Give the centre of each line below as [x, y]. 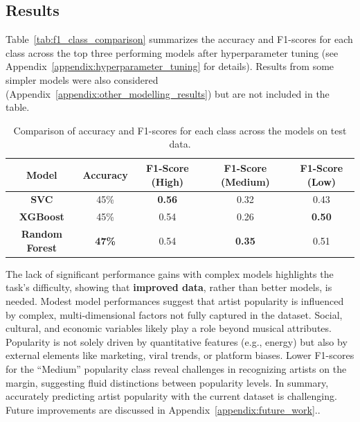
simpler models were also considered [82, 79]
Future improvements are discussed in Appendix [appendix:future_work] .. [163, 409]
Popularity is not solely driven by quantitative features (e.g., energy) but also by [177, 341]
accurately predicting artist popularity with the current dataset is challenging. [171, 396]
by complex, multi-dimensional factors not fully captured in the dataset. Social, [174, 314]
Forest [42, 247]
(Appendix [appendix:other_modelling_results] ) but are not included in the [168, 93]
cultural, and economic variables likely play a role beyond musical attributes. [169, 328]
